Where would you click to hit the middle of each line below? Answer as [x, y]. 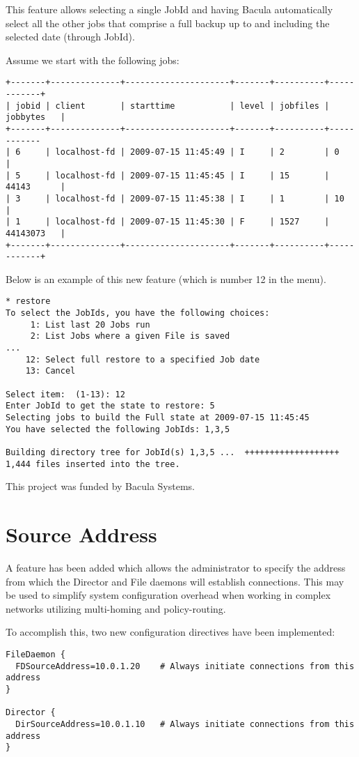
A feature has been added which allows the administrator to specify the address [176, 568]
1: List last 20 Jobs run [90, 324]
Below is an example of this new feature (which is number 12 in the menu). [166, 278]
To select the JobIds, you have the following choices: [138, 313]
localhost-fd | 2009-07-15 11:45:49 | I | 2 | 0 [197, 152]
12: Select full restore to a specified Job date [143, 359]
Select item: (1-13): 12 [65, 394]
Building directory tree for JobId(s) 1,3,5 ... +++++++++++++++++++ [173, 452]
